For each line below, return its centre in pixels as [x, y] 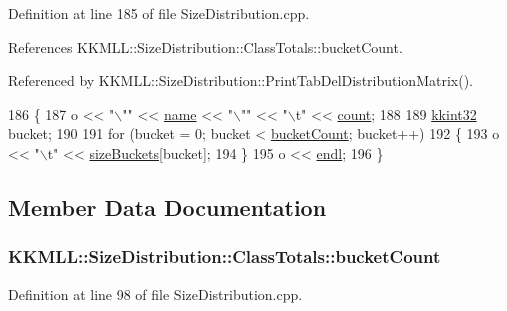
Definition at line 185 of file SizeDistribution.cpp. [159, 13]
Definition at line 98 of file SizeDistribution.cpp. [155, 293]
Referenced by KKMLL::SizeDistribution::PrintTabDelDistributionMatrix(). [240, 80]
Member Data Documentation [167, 206]
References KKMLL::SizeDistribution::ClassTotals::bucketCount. [205, 46]
